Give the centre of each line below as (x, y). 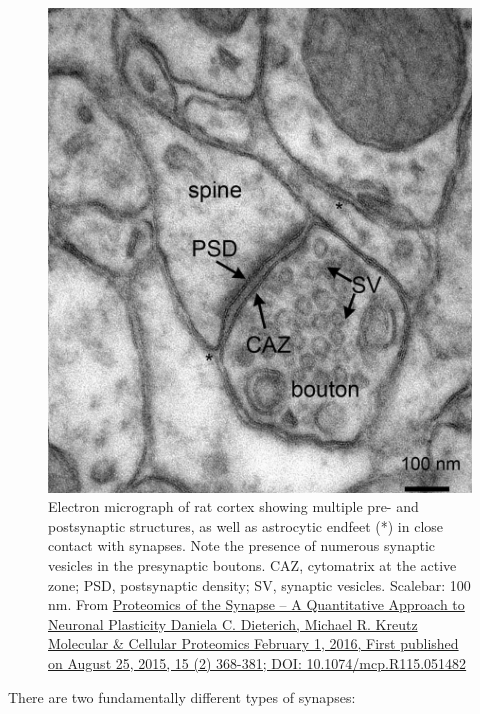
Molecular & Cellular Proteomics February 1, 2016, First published (253, 643)
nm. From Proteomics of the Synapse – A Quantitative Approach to (256, 604)
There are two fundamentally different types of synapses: (182, 696)
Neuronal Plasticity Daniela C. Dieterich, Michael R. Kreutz (233, 623)
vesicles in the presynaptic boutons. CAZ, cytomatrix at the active (252, 564)
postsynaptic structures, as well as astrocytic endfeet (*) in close (246, 525)
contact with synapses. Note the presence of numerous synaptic (242, 545)
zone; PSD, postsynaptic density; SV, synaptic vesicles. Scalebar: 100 (259, 584)
